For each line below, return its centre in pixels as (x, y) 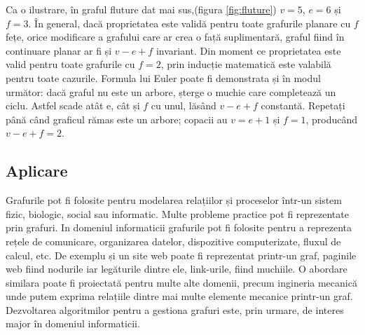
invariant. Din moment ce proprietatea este (248, 50)
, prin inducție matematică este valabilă (246, 64)
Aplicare (37, 171)
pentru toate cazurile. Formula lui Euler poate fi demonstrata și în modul (163, 77)
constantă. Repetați (303, 105)
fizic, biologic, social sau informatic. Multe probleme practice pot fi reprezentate (177, 213)
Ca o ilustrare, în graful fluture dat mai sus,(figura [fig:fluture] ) (141, 9)
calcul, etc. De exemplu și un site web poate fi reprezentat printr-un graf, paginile (181, 255)
